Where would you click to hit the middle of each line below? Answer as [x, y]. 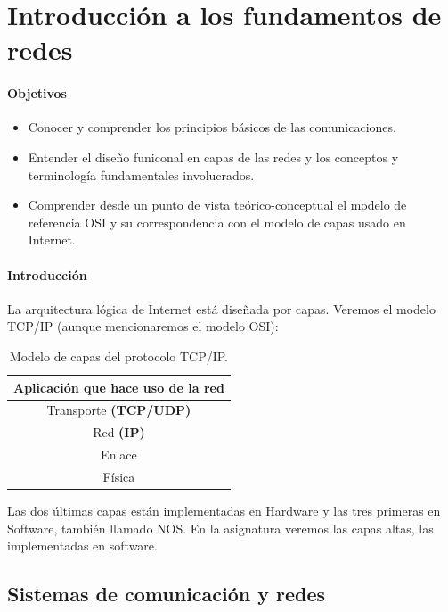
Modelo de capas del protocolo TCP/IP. [118, 356]
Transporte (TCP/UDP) [119, 410]
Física [119, 476]
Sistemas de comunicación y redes [167, 594]
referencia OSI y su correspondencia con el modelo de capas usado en [217, 222]
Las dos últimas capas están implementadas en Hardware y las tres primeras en [224, 510]
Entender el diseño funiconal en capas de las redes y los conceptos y [213, 157]
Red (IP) [119, 432]
